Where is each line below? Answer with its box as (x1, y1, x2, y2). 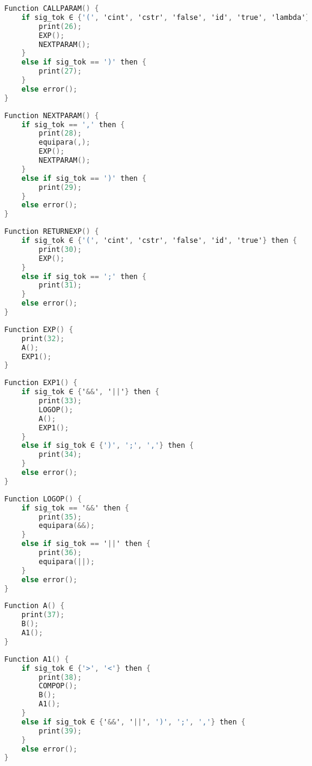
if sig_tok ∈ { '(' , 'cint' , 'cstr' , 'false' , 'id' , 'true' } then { (21, 236, 297, 245)
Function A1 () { (4, 655, 69, 664)
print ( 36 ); (38, 548, 82, 557)
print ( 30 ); (38, 245, 82, 254)
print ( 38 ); (38, 673, 82, 682)
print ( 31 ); (38, 281, 82, 290)
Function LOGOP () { (4, 494, 82, 503)
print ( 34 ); (38, 450, 82, 459)
